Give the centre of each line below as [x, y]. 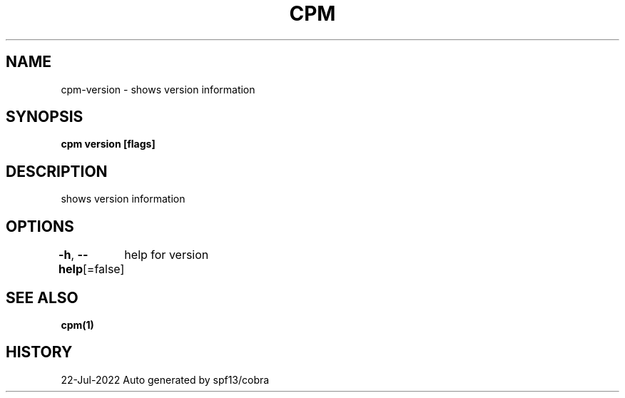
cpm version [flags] [108, 144]
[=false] [103, 269]
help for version [167, 255]
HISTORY [39, 352]
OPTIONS [40, 226]
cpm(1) [77, 325]
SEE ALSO [42, 297]
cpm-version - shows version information [158, 89]
